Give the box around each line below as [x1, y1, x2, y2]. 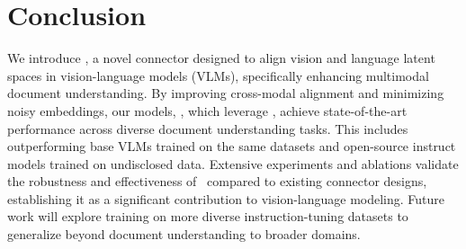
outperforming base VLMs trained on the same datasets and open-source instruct [7, 137, 456, 156]
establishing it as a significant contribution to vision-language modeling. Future [7, 189, 445, 208]
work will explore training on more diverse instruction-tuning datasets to [7, 207, 408, 226]
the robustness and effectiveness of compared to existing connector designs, [7, 172, 427, 191]
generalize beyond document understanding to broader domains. [7, 225, 361, 244]
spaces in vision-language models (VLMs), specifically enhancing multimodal [7, 66, 429, 84]
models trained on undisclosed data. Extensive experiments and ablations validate [7, 154, 459, 173]
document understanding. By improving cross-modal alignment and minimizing [7, 84, 444, 102]
